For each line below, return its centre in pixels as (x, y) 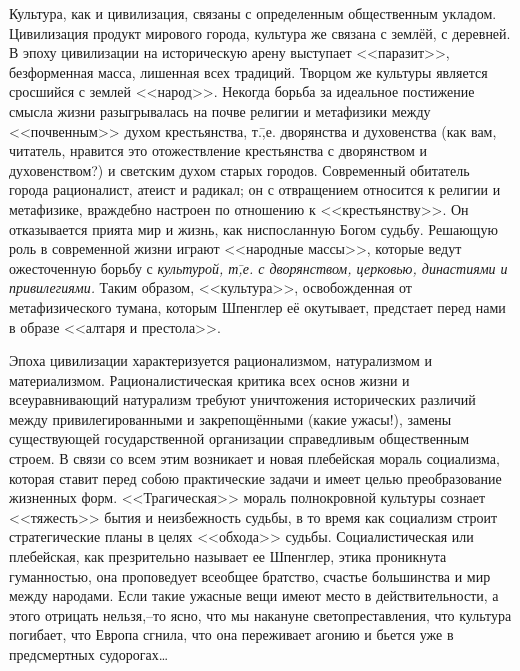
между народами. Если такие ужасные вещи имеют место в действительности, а (254, 595)
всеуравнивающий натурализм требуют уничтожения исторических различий (242, 399)
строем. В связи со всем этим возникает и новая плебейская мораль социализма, (254, 458)
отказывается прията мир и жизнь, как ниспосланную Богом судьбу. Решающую (253, 228)
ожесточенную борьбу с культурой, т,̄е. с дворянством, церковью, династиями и (258, 267)
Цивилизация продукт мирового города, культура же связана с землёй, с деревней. (260, 32)
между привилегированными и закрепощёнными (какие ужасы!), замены (230, 418)
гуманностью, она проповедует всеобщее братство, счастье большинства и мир (250, 575)
